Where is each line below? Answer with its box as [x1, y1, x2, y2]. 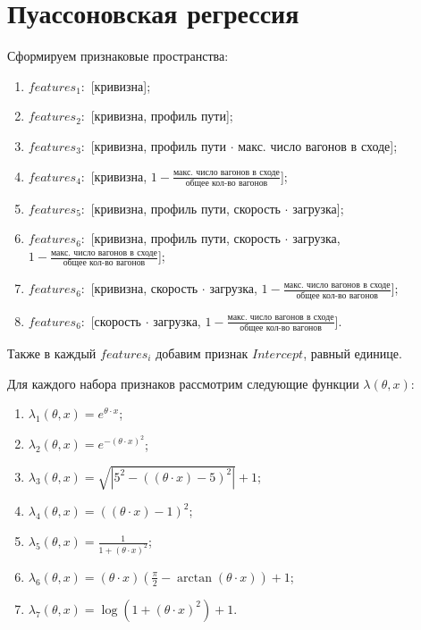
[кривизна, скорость [90, 279, 198, 298]
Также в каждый [7, 343, 97, 362]
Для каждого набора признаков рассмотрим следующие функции [7, 374, 359, 392]
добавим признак [156, 343, 248, 362]
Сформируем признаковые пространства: [7, 46, 229, 65]
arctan [177, 571, 212, 584]
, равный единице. [303, 343, 402, 362]
